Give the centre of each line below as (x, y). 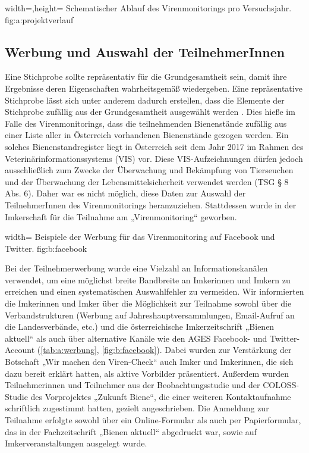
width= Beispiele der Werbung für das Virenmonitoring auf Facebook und (140, 237)
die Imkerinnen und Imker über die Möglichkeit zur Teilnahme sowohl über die (148, 303)
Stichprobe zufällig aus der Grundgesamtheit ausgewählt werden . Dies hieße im (150, 112)
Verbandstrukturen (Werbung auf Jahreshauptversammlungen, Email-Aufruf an (150, 315)
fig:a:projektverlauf (39, 19)
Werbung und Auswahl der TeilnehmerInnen (145, 51)
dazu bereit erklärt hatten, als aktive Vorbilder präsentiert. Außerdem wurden (147, 373)
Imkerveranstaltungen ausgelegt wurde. (76, 443)
